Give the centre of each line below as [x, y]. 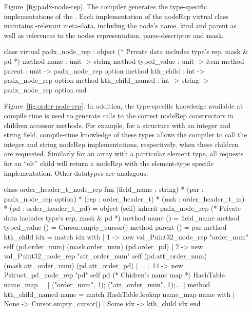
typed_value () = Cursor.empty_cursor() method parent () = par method [115, 227]
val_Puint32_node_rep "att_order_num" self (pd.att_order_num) [106, 256]
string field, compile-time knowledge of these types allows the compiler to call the [126, 135]
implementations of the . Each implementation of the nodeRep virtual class [116, 16]
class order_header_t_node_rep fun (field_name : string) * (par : [104, 189]
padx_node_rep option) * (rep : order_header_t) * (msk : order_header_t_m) [124, 198]
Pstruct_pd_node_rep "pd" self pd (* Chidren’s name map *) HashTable [114, 275]
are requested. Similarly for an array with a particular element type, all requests [124, 154]
